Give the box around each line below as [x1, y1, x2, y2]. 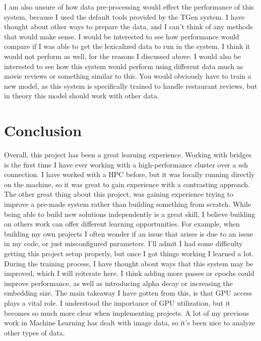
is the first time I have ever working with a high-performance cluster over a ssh [4, 159, 248, 169]
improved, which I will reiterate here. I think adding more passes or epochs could [4, 268, 254, 278]
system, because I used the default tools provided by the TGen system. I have [4, 11, 245, 22]
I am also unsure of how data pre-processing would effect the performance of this [4, 2, 254, 12]
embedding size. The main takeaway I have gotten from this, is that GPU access [4, 288, 252, 298]
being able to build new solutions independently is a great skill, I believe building [4, 208, 255, 219]
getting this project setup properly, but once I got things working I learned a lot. [4, 248, 254, 258]
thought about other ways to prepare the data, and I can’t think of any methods [4, 21, 253, 32]
